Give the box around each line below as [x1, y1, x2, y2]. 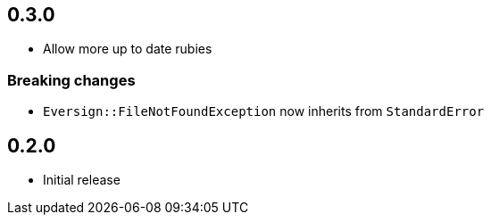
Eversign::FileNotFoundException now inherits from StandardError [43, 103, 485, 119]
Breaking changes [7, 70, 136, 89]
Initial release [43, 172, 121, 188]
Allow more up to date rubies [43, 41, 212, 57]
